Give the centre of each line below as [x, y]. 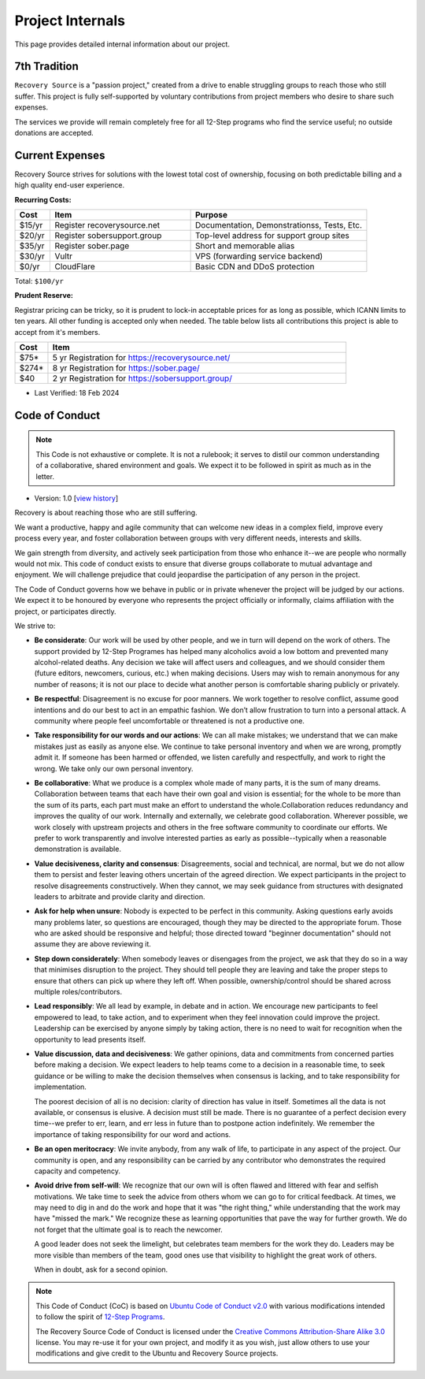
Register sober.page [92, 246]
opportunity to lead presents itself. [90, 1039]
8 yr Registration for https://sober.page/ [126, 368]
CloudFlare [75, 266]
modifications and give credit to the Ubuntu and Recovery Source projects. [157, 1353]
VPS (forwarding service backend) [259, 256]
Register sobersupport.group [108, 236]
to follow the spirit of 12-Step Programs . [100, 1317]
